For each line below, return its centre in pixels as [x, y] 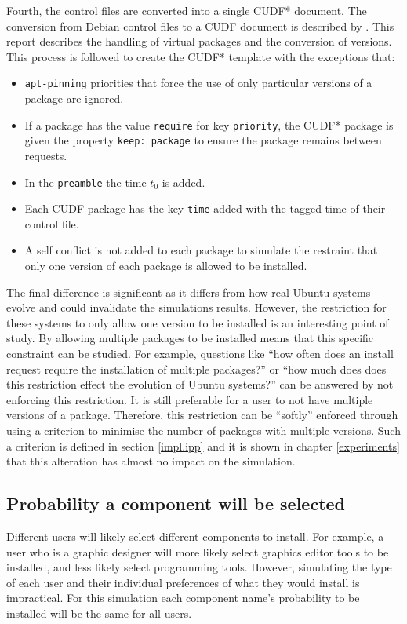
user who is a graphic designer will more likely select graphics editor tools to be [198, 551]
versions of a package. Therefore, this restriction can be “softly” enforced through [202, 415]
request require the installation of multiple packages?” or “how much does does [196, 369]
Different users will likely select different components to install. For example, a [195, 536]
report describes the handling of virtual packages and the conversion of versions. [199, 41]
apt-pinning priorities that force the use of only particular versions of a [198, 83]
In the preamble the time [85, 182]
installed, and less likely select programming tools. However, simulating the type [199, 567]
